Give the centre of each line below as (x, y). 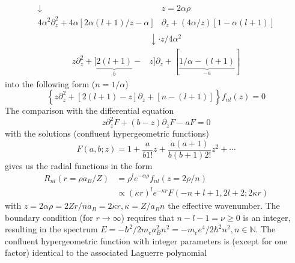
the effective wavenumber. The (224, 206)
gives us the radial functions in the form (79, 165)
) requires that (147, 217)
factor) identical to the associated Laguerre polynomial (106, 252)
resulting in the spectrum (51, 229)
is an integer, (267, 217)
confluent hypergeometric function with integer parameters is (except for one (146, 240)
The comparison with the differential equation (90, 110)
